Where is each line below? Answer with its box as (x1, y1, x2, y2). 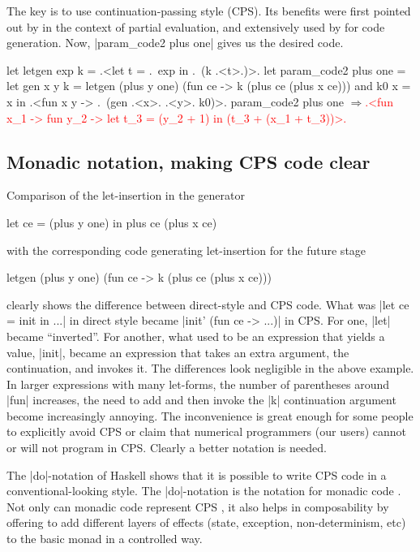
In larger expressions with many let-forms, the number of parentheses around (6, 375, 390, 392)
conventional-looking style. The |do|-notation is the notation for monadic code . (6, 482, 401, 499)
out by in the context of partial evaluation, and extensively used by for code (6, 18, 385, 35)
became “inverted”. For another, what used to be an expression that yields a (6, 327, 385, 344)
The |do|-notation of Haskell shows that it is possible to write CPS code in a (6, 466, 387, 483)
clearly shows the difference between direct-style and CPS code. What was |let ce (6, 295, 409, 313)
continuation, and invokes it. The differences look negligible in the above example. (6, 360, 414, 377)
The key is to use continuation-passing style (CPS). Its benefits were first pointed (6, 2, 411, 19)
